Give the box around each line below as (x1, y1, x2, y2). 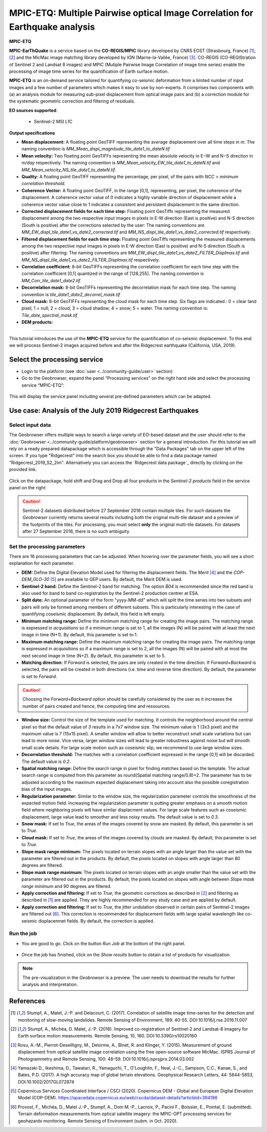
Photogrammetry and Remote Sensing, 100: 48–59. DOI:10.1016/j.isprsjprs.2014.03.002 (18, 1056, 194, 1062)
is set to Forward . (21, 673, 57, 679)
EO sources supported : (9, 107, 58, 113)
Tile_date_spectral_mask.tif (21, 312, 78, 318)
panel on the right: (9, 484, 47, 490)
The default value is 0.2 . (21, 758, 71, 765)
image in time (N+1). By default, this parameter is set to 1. (21, 632, 138, 638)
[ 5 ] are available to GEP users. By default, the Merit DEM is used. (50, 576, 183, 582)
